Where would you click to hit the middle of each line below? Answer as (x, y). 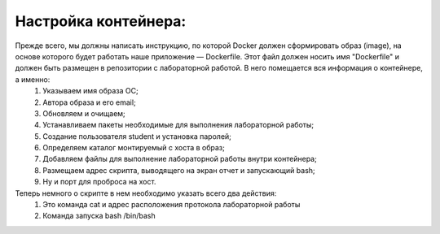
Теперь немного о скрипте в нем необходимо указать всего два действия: (146, 193)
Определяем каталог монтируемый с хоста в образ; (134, 148)
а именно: (33, 79)
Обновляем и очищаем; (84, 113)
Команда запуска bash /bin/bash (99, 216)
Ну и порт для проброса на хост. (99, 182)
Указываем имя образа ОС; (90, 91)
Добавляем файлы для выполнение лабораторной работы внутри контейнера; (180, 159)
